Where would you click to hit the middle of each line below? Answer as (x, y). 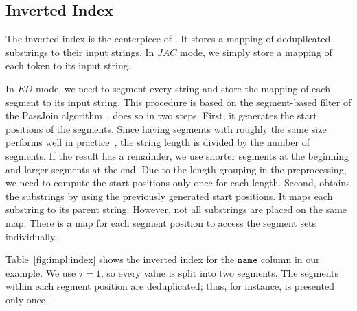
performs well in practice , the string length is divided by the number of (158, 142)
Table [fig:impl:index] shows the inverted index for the (120, 259)
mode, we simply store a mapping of (256, 52)
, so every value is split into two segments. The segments (220, 272)
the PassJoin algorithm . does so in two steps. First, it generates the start (161, 115)
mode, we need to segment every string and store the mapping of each (183, 88)
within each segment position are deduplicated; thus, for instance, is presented (170, 286)
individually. (32, 236)
